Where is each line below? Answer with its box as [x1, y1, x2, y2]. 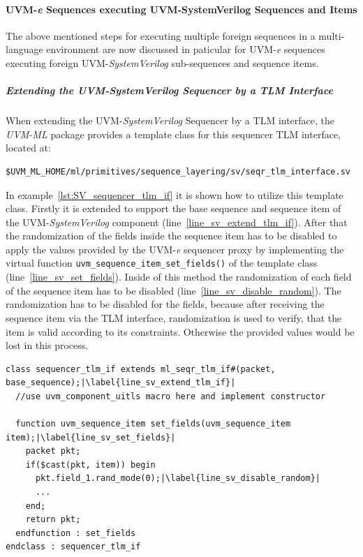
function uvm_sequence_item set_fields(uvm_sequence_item [15, 419, 291, 429]
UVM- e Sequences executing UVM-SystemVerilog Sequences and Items [6, 1, 357, 16]
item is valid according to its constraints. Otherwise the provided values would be [6, 324, 355, 339]
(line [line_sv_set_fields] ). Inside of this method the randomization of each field [6, 269, 352, 284]
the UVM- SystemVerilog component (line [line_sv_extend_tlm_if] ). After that [6, 214, 348, 229]
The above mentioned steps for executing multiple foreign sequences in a [6, 28, 316, 43]
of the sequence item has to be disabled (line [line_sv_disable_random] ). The [6, 283, 341, 297]
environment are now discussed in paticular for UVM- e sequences [46, 42, 325, 57]
